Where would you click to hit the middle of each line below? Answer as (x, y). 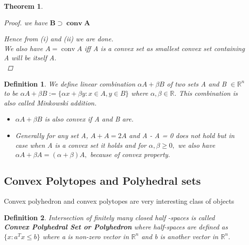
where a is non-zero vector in (86, 236)
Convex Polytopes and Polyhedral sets (102, 181)
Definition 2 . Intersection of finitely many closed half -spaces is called (109, 217)
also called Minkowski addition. (50, 102)
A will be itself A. (30, 58)
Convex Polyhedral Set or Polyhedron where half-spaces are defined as (116, 227)
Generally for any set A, (52, 135)
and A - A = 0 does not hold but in (182, 135)
